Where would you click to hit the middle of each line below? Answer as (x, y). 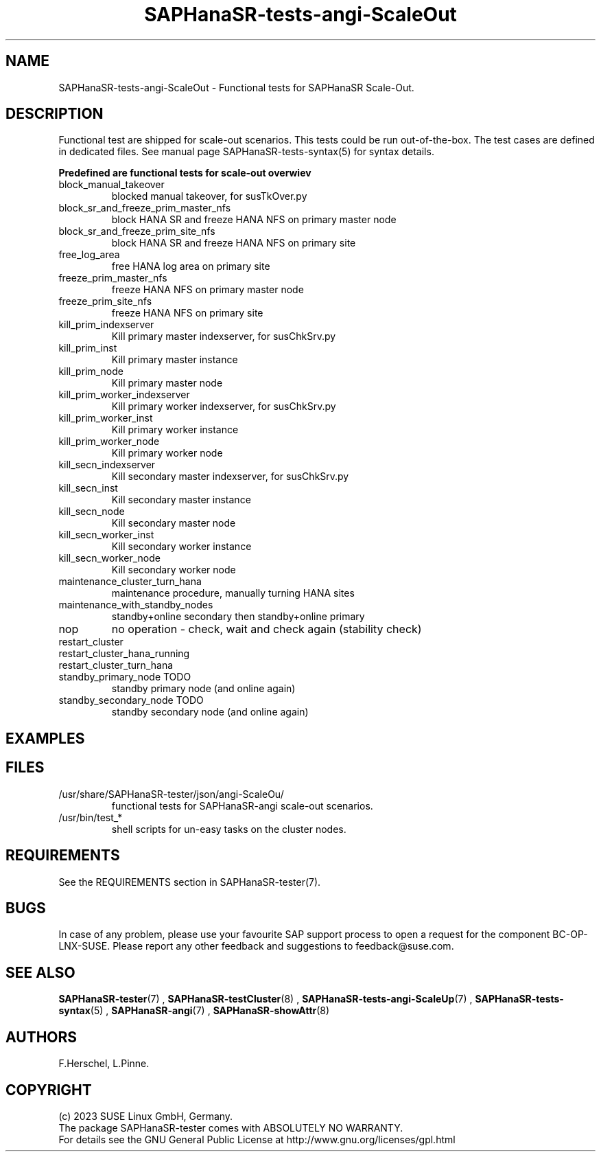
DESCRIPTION (55, 114)
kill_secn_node (92, 512)
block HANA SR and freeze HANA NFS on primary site (234, 243)
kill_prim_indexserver (106, 325)
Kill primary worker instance (175, 430)
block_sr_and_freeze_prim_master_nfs (145, 208)
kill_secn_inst (88, 488)
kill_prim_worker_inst (106, 418)
